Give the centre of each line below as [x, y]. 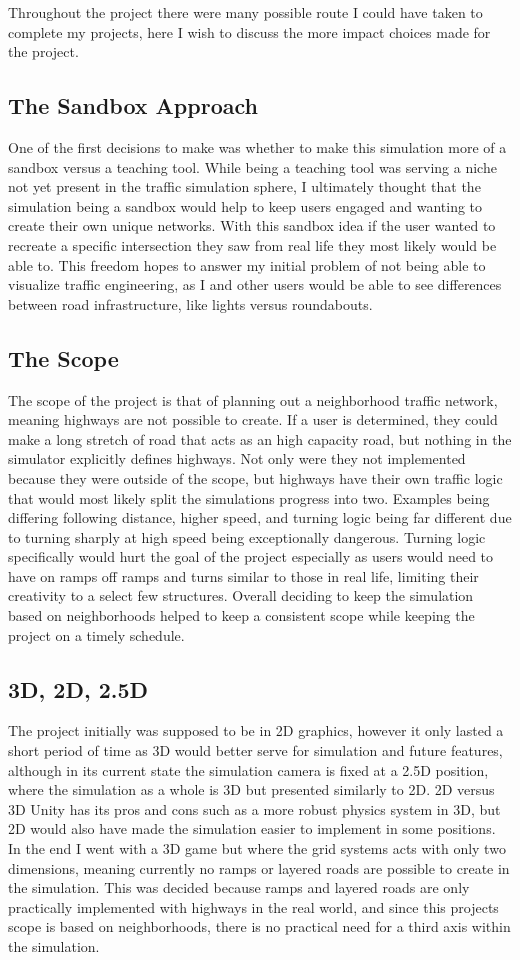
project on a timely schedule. [96, 634]
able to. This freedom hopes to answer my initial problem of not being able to [247, 264]
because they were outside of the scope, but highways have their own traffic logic [255, 477]
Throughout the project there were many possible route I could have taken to [245, 12]
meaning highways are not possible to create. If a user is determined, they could [253, 419]
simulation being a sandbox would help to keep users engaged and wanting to [245, 205]
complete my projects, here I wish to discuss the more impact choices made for [249, 31]
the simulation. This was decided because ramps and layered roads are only [239, 887]
